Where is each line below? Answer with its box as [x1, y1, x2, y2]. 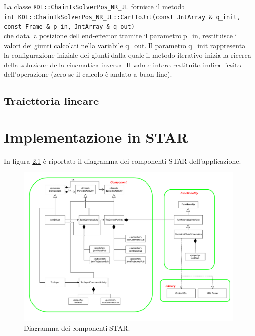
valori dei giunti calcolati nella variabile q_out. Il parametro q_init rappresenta [4, 40, 246, 50]
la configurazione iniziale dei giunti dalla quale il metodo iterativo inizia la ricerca [4, 50, 251, 60]
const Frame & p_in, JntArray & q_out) [4, 23, 135, 31]
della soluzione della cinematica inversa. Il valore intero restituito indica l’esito [4, 59, 241, 69]
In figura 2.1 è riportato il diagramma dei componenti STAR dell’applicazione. [4, 155, 241, 166]
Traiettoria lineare [4, 93, 99, 108]
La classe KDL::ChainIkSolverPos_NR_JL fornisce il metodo [4, 1, 185, 11]
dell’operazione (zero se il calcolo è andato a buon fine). [4, 69, 172, 79]
